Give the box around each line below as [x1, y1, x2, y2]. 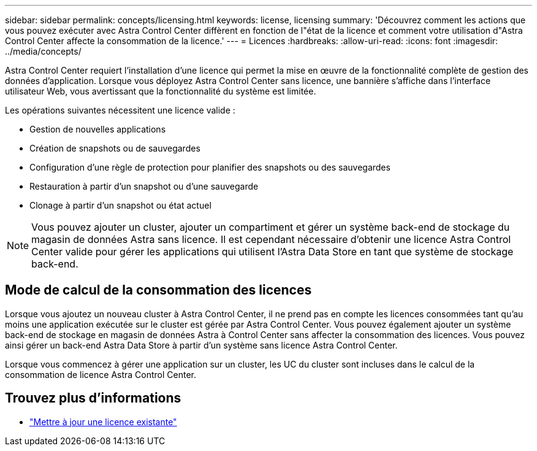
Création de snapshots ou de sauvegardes [29, 143, 200, 153]
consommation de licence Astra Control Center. [5, 369, 197, 380]
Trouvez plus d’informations [5, 390, 181, 406]
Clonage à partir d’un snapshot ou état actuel [29, 200, 211, 210]
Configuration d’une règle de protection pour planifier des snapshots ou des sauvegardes [29, 162, 390, 172]
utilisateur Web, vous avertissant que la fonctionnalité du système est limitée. [5, 86, 316, 96]
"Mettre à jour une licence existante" [29, 416, 177, 427]
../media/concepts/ [5, 46, 82, 56]
